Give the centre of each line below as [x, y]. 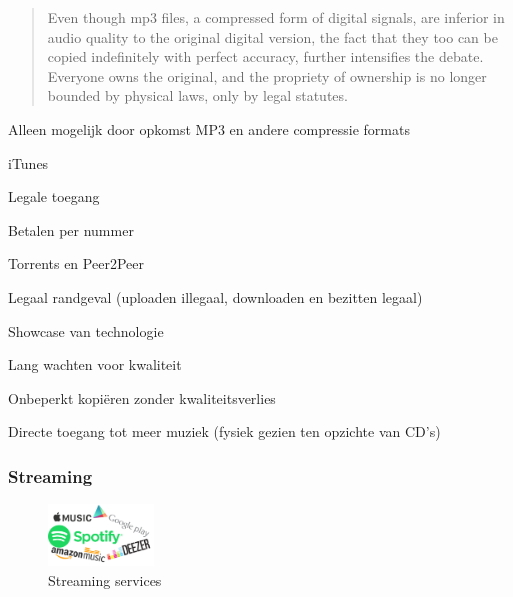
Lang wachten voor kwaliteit [95, 364]
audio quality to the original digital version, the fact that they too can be [272, 36]
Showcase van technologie [86, 330]
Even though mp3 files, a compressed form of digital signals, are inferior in [276, 17]
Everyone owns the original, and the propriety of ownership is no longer [267, 75]
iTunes [28, 162]
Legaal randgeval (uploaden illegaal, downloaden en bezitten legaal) [215, 296]
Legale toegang [54, 196]
